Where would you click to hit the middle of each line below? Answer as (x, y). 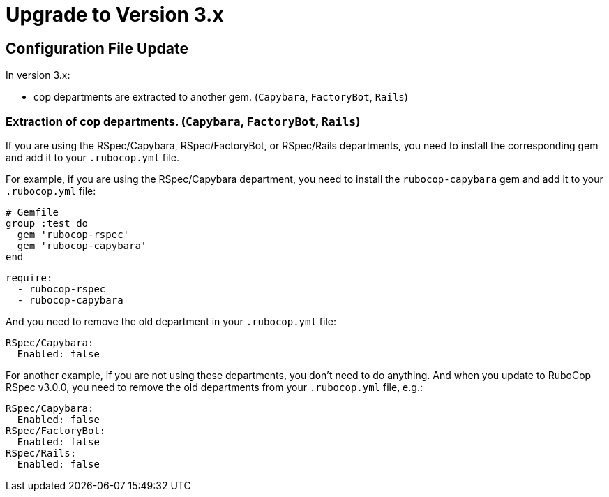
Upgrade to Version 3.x (115, 15)
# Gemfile (32, 212)
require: (29, 277)
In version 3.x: (38, 75)
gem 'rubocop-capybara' (82, 245)
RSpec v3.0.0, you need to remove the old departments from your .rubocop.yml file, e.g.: (214, 387)
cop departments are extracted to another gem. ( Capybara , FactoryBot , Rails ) (221, 97)
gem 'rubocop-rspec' (73, 234)
